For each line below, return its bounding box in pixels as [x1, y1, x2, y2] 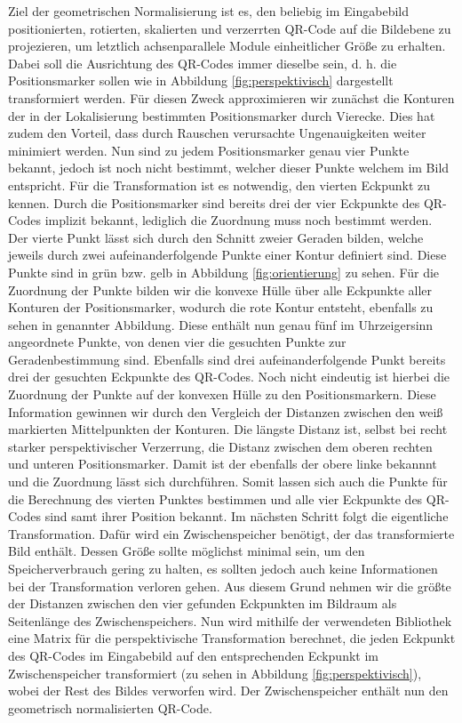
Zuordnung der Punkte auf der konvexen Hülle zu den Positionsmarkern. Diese [8, 385, 436, 404]
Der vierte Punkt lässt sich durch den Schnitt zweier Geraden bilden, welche [8, 228, 424, 246]
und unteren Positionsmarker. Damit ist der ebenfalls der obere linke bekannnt [8, 454, 437, 473]
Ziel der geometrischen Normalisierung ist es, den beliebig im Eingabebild [8, 2, 409, 20]
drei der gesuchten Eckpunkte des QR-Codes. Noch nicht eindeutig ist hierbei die [8, 367, 450, 386]
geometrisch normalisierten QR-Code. [8, 698, 212, 717]
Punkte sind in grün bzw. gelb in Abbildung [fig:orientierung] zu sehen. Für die [8, 262, 440, 281]
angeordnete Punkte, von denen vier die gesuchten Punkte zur [8, 333, 346, 351]
